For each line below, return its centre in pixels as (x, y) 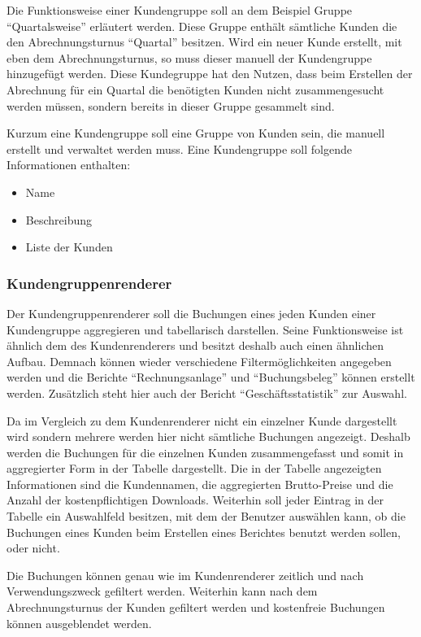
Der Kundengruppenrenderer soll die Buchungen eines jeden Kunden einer (191, 313)
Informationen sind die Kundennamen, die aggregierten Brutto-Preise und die (200, 484)
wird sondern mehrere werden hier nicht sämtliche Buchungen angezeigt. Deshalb (208, 436)
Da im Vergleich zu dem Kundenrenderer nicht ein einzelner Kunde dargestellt (202, 420)
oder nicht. (33, 548)
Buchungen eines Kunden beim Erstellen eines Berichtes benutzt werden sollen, (204, 532)
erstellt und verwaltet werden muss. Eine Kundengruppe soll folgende (179, 148)
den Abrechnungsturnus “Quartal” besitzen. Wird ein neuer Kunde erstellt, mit (204, 42)
